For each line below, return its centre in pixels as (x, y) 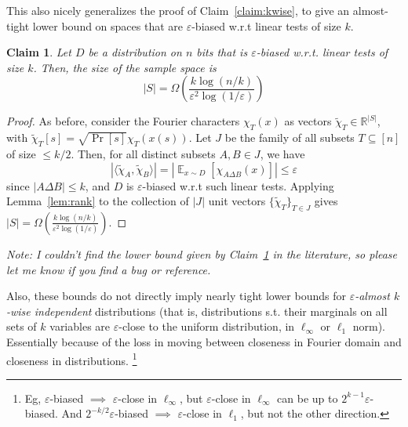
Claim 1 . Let (39, 52)
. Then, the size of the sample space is (125, 67)
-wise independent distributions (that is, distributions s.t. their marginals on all (197, 311)
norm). (369, 326)
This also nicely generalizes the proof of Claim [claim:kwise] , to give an (178, 10)
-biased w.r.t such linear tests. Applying (238, 185)
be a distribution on (135, 52)
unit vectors (237, 201)
